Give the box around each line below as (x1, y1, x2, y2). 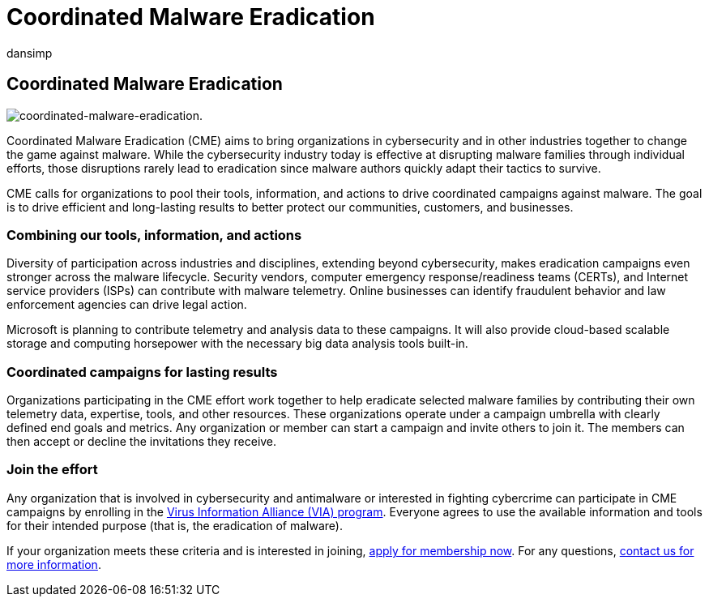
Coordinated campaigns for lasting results (6, 363, 278, 380)
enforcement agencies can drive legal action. (6, 297, 247, 312)
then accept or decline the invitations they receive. (6, 434, 277, 449)
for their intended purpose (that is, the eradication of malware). (6, 518, 343, 532)
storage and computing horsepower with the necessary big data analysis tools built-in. (6, 336, 468, 351)
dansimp (6, 45, 53, 60)
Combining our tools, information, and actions (6, 226, 302, 243)
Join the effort (6, 461, 98, 478)
